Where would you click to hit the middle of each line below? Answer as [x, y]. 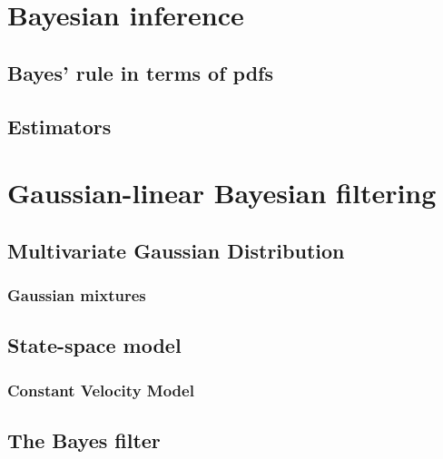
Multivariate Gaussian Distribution [176, 250]
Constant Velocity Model [101, 390]
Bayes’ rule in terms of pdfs [141, 72]
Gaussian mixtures [77, 295]
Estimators [59, 126]
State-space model [94, 345]
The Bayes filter [84, 439]
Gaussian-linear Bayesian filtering [222, 193]
